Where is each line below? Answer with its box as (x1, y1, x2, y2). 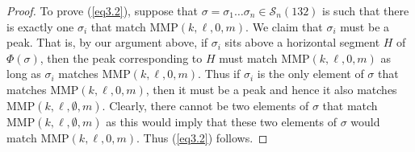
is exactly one (6, 18, 74, 35)
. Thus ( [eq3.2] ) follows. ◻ (136, 129, 268, 146)
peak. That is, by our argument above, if (6, 34, 208, 51)
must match (219, 49, 278, 66)
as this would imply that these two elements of (106, 113, 337, 129)
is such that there (322, 2, 409, 18)
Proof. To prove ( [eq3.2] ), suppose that (6, 2, 199, 18)
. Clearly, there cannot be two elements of (102, 97, 309, 113)
